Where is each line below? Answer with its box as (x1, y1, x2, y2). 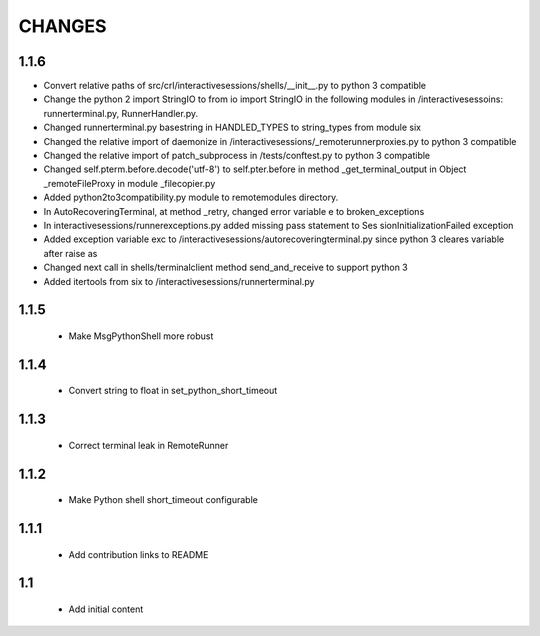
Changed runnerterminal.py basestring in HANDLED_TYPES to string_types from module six (43, 121, 422, 134)
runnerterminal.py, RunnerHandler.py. (43, 107, 199, 119)
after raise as (43, 247, 98, 259)
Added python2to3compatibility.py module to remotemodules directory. (43, 191, 339, 204)
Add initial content (68, 603, 144, 615)
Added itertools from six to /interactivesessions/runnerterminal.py (43, 275, 315, 287)
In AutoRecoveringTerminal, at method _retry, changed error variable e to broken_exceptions (43, 205, 425, 217)
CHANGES (18, 15, 107, 37)
